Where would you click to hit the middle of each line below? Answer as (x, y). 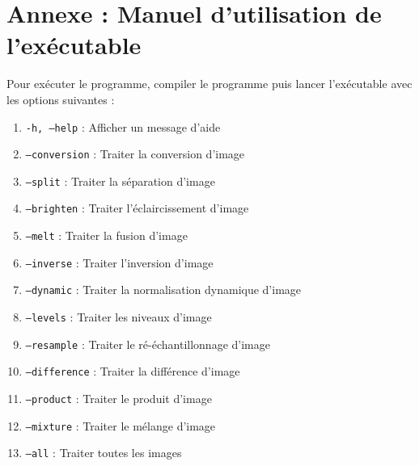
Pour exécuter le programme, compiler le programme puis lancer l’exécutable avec (209, 84)
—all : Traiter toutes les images (104, 453)
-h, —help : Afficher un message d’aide (123, 126)
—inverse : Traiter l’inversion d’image (119, 262)
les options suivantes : (61, 99)
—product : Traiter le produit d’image (119, 399)
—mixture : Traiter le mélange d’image (121, 425)
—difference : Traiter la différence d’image (133, 371)
